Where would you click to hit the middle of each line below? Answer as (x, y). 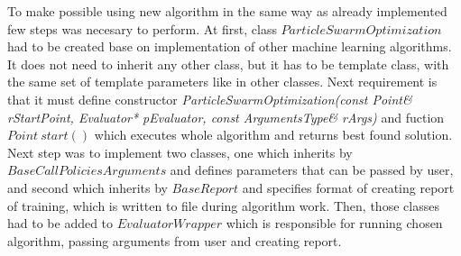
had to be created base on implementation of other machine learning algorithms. (230, 46)
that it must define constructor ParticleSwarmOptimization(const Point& (210, 99)
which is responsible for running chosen (334, 223)
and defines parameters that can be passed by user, (312, 170)
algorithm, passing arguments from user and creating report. (175, 240)
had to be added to (60, 223)
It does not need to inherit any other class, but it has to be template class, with (228, 64)
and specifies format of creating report (348, 187)
